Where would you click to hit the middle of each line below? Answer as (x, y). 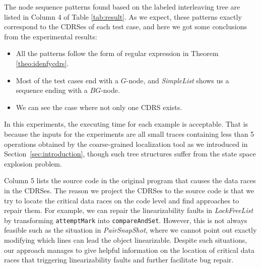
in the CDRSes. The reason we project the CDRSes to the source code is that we (129, 190)
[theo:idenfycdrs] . (42, 63)
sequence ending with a (52, 90)
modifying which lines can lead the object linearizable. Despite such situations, (126, 239)
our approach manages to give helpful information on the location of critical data (129, 250)
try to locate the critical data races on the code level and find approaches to (122, 200)
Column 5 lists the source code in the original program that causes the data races (130, 180)
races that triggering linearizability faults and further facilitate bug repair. (119, 260)
